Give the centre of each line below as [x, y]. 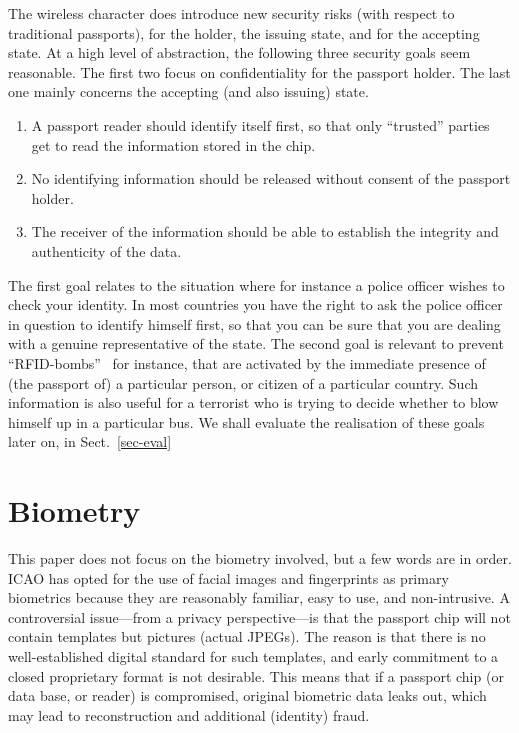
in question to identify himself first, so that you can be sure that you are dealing [254, 323]
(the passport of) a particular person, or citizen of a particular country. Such [243, 382]
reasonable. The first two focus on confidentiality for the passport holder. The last [259, 71]
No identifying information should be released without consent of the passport [271, 178]
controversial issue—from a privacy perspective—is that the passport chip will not [259, 616]
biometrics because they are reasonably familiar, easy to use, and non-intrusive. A [259, 597]
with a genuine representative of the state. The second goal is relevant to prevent [256, 343]
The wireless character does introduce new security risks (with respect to [231, 13]
